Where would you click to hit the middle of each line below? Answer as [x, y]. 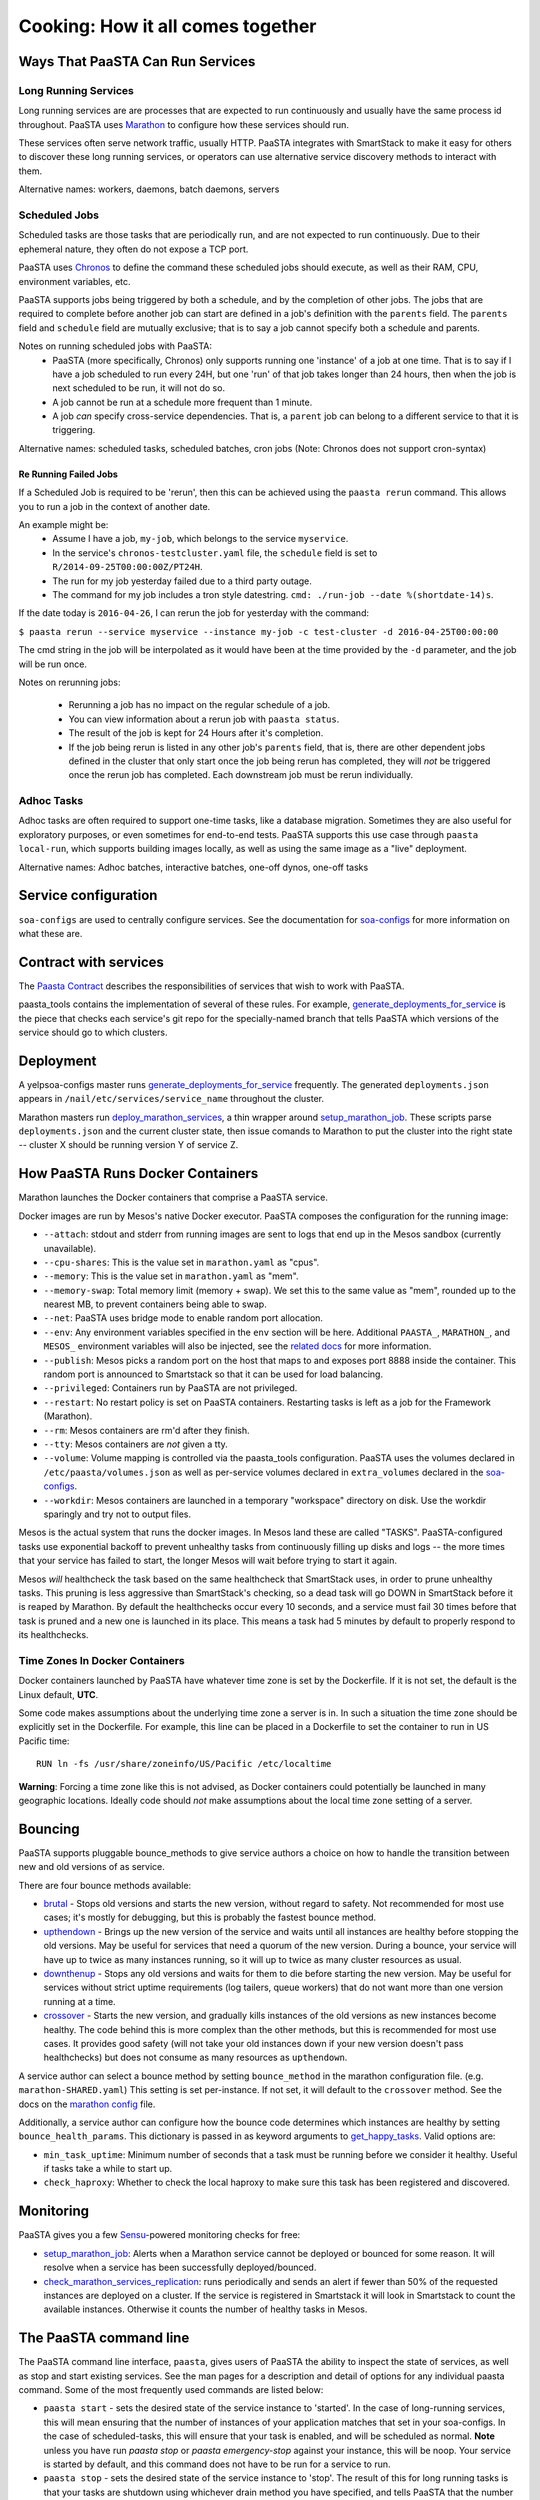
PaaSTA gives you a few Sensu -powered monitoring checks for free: [159, 2235]
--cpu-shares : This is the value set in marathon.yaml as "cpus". [181, 1262]
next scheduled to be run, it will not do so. [138, 388]
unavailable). [70, 1248]
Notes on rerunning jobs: [69, 682]
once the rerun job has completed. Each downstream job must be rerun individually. [241, 775]
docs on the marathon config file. [87, 2104]
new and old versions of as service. [91, 1867]
